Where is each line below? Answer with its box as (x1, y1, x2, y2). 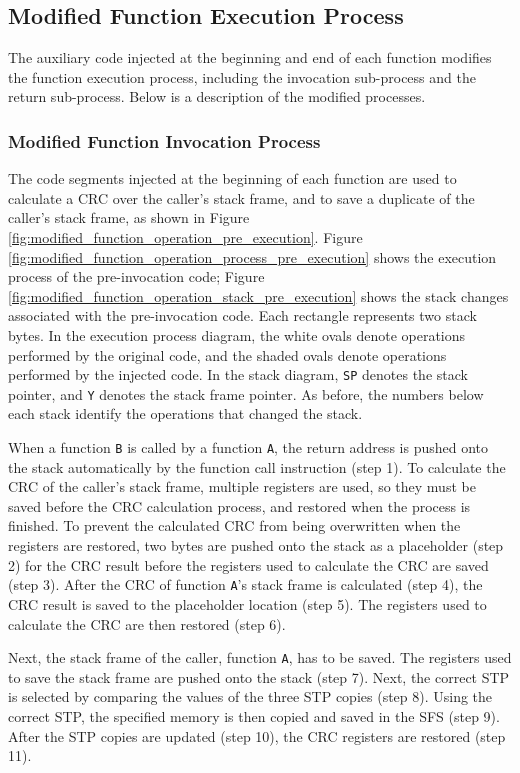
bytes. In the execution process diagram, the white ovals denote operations (8, 324, 466, 345)
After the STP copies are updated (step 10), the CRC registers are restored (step (8, 725, 506, 746)
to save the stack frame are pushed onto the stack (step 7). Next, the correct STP (8, 666, 510, 687)
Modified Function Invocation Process (8, 128, 321, 153)
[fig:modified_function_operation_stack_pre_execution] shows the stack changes (8, 285, 509, 306)
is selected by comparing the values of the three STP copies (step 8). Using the (8, 686, 493, 707)
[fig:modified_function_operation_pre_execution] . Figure (8, 226, 363, 247)
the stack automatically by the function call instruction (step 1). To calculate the (8, 456, 506, 477)
